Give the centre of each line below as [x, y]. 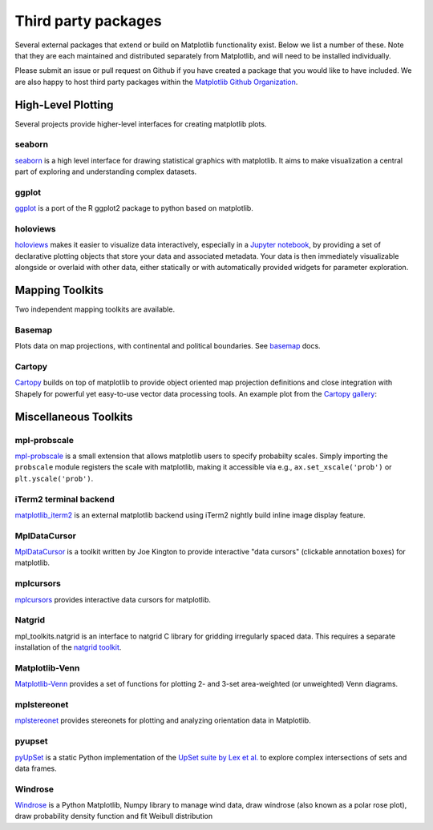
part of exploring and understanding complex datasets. [106, 171]
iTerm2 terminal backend [65, 499]
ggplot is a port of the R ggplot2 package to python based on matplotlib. [134, 208]
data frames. [36, 768]
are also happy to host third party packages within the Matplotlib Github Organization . [156, 82]
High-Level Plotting [64, 105]
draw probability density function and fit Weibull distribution [113, 816]
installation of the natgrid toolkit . [68, 647]
